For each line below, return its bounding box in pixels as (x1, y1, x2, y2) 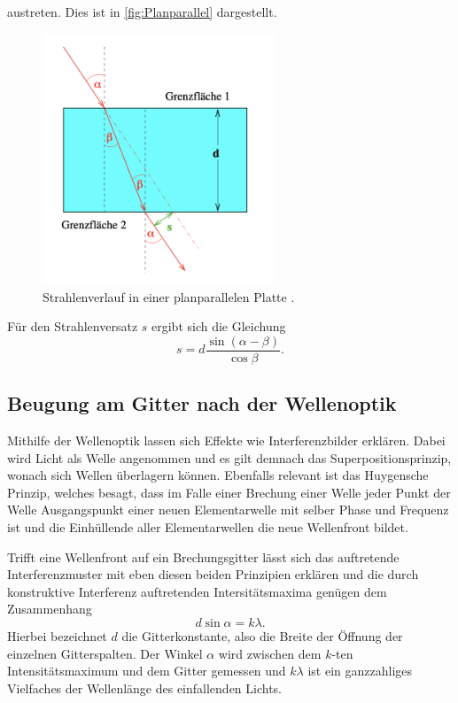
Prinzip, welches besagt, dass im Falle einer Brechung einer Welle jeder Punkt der (7, 483, 451, 501)
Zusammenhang (7, 599, 92, 618)
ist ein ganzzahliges (307, 661, 413, 680)
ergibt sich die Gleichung (151, 317, 286, 336)
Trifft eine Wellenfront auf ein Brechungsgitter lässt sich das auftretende (7, 547, 400, 566)
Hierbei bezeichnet (7, 627, 107, 645)
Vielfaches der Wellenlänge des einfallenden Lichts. (7, 678, 283, 697)
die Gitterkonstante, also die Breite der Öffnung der (121, 627, 403, 645)
